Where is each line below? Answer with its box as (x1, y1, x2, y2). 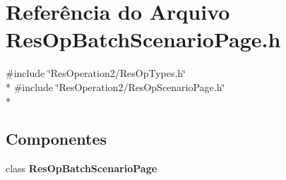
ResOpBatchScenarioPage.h (6, 25, 281, 54)
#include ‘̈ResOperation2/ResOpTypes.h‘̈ (6, 66, 186, 80)
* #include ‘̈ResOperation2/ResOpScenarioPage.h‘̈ (6, 79, 225, 94)
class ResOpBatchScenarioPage (6, 161, 157, 176)
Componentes (6, 128, 107, 150)
